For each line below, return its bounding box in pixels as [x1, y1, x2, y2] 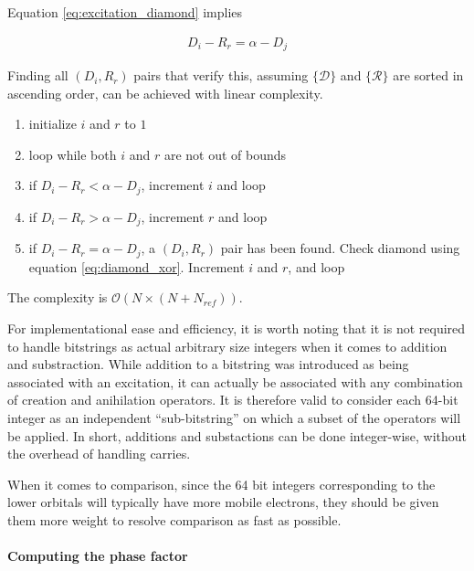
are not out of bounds [163, 144, 287, 164]
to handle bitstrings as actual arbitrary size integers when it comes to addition [7, 336, 448, 355]
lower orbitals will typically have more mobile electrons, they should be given [7, 492, 439, 512]
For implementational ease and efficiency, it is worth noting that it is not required [7, 319, 466, 337]
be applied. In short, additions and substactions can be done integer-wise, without [7, 426, 468, 445]
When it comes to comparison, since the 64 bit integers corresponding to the [7, 474, 436, 493]
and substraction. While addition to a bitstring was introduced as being [7, 354, 409, 374]
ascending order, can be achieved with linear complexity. [7, 83, 323, 102]
